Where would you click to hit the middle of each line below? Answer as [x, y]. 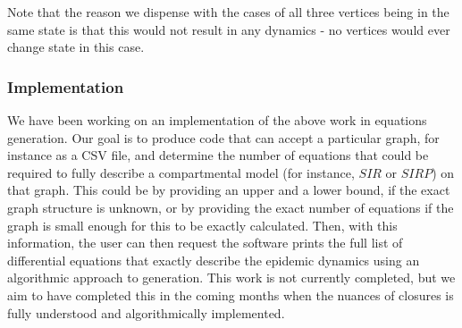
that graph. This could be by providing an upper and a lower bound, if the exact [229, 190]
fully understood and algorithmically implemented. [146, 312]
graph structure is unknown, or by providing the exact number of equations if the [231, 207]
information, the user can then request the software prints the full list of [205, 243]
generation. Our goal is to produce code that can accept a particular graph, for [223, 137]
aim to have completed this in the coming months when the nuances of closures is [231, 294]
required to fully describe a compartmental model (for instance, [181, 172]
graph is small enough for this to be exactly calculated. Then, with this [202, 225]
